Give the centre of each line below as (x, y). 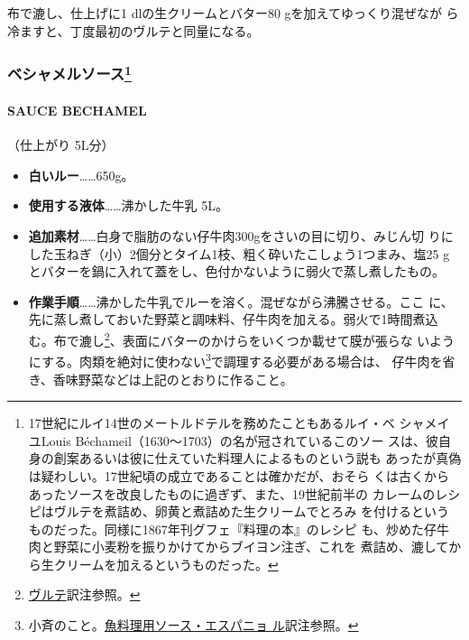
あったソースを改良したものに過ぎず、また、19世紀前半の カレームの (232, 493)
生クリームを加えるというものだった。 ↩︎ (160, 564)
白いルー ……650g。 (81, 175)
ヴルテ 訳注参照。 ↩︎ (84, 594)
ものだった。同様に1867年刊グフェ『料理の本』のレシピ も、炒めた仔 (233, 529)
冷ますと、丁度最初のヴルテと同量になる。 (133, 30)
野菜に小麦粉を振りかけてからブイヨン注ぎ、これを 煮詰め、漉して (251, 547)
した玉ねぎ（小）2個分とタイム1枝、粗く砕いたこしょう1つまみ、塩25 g (239, 253)
